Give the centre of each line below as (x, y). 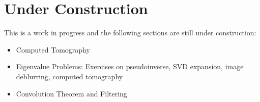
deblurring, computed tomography (69, 76)
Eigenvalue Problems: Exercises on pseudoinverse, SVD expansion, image (130, 66)
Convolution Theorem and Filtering (71, 93)
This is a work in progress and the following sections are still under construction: (130, 33)
